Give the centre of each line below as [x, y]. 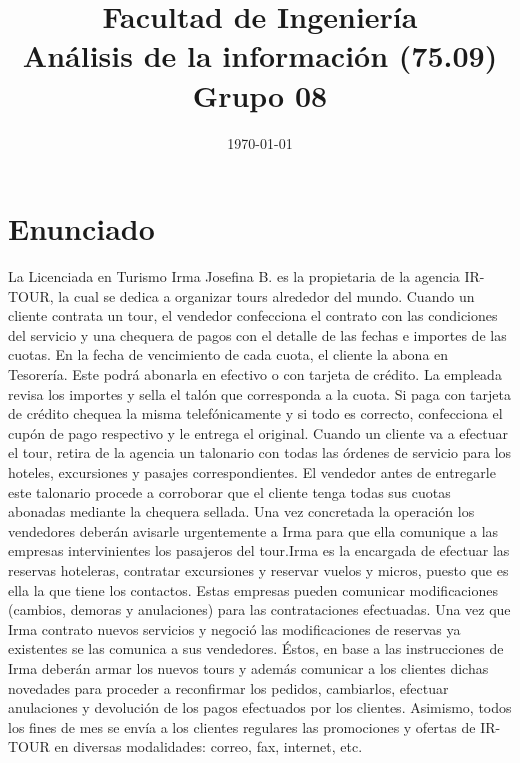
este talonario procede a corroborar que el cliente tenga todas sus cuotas [229, 491]
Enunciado [81, 228]
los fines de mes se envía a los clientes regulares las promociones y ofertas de [242, 726]
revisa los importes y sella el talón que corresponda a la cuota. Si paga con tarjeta [260, 393]
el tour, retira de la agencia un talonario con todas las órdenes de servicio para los [260, 452]
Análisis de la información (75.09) [260, 55]
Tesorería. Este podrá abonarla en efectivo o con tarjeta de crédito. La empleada [255, 374]
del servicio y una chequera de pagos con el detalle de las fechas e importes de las [257, 334]
